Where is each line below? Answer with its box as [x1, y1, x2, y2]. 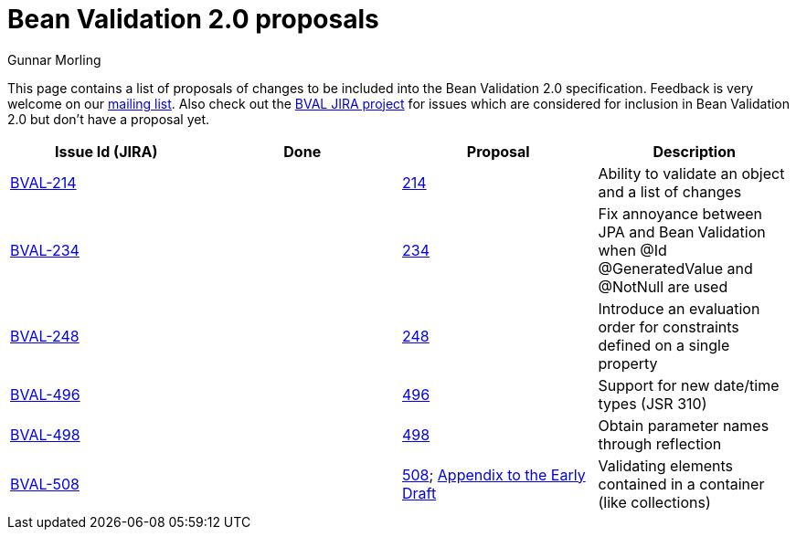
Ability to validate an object [598, 163, 785, 183]
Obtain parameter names [598, 416, 769, 435]
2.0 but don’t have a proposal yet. [7, 111, 210, 127]
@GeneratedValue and [598, 258, 753, 278]
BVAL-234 [10, 240, 80, 259]
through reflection [598, 434, 722, 453]
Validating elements [598, 456, 733, 475]
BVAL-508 [10, 474, 80, 493]
